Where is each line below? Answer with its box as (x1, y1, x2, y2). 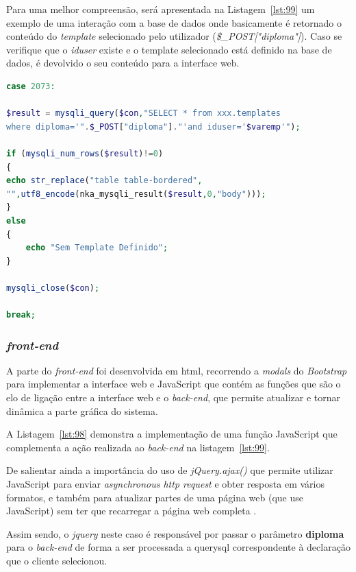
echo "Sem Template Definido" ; (25, 243, 168, 253)
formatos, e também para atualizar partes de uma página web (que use (6, 490, 303, 504)
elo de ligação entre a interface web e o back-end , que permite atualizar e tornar (6, 390, 340, 405)
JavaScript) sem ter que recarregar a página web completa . (6, 503, 257, 518)
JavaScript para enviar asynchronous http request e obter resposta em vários (6, 477, 325, 491)
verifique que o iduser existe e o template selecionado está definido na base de (6, 42, 332, 56)
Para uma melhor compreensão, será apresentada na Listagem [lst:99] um (6, 2, 315, 16)
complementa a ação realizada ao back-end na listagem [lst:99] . (6, 440, 270, 454)
